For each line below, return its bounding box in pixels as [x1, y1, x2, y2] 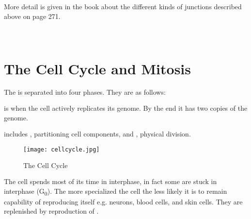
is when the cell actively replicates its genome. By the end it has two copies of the [4, 103, 248, 113]
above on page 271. [4, 11, 61, 21]
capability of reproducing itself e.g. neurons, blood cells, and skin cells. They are [4, 196, 243, 206]
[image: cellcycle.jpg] [23, 146, 100, 153]
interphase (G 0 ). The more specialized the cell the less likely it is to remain [4, 185, 227, 197]
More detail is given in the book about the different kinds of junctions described [4, 1, 242, 11]
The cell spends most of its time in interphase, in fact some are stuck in [4, 176, 217, 186]
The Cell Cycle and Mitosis [4, 58, 191, 78]
